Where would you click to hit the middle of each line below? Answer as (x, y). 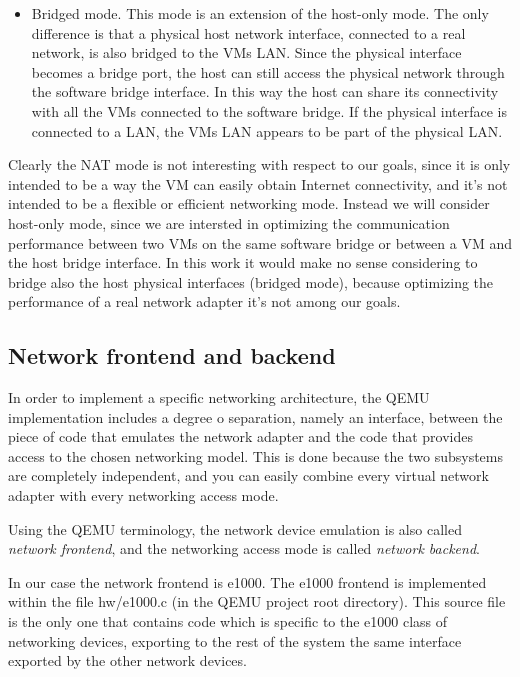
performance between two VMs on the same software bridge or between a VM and (260, 242)
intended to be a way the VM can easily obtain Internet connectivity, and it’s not (258, 183)
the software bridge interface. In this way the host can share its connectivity (265, 91)
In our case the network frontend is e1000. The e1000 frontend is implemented (247, 581)
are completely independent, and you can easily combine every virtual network (248, 475)
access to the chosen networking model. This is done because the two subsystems (255, 455)
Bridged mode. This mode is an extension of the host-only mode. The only (260, 13)
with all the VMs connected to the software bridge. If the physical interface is (269, 110)
